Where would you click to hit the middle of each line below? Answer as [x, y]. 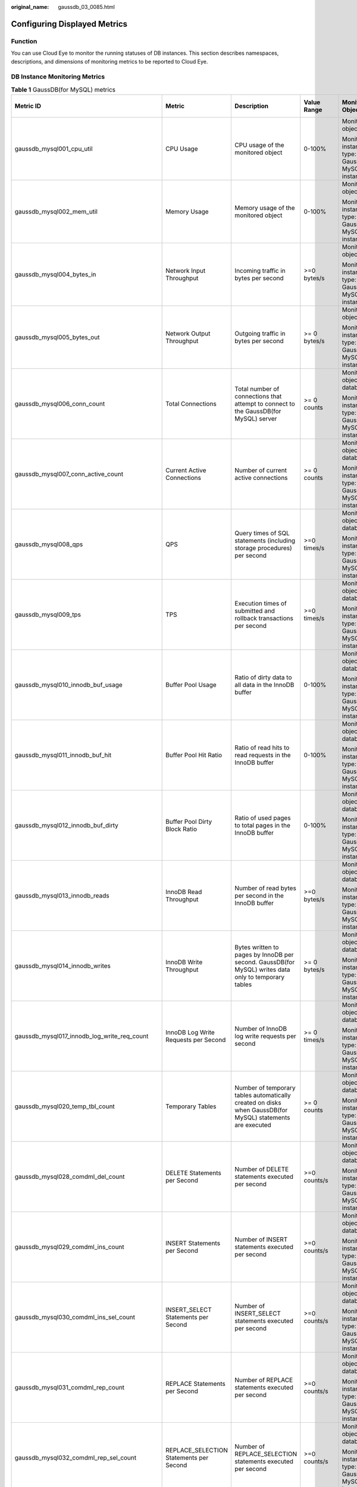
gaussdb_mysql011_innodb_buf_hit [63, 755]
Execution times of [261, 604]
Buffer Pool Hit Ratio [194, 755]
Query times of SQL [262, 534]
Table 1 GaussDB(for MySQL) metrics [63, 89]
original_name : [30, 7]
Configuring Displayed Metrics [69, 24]
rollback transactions [264, 619]
